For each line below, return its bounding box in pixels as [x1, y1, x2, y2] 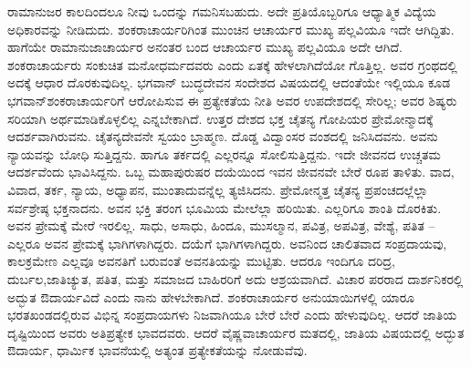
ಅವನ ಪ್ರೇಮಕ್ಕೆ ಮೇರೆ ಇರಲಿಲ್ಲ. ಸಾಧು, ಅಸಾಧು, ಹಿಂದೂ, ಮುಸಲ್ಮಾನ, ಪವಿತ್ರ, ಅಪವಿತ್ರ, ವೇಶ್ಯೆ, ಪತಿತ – [7, 216, 435, 235]
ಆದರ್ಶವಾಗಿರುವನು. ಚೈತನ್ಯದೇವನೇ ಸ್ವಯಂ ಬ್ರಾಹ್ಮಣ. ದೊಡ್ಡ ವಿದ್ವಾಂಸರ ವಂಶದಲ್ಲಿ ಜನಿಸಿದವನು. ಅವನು [7, 127, 438, 146]
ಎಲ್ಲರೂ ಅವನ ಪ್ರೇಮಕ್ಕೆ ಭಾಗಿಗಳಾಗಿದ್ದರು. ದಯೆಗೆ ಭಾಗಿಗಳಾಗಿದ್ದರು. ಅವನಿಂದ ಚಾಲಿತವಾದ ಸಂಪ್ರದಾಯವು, [7, 233, 447, 252]
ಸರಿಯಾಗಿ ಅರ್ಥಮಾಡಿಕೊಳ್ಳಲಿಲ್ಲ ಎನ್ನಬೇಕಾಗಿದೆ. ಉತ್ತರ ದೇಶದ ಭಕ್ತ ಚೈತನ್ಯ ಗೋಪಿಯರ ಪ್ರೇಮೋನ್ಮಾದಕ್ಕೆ [7, 108, 434, 127]
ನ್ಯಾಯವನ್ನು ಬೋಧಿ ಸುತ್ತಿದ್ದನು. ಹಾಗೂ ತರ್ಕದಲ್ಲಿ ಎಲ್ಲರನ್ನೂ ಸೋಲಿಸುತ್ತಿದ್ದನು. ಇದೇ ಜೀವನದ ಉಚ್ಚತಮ [7, 144, 441, 163]
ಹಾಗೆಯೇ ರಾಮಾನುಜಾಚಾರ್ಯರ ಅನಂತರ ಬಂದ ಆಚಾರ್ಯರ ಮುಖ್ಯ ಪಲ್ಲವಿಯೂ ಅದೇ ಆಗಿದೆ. [7, 37, 403, 56]
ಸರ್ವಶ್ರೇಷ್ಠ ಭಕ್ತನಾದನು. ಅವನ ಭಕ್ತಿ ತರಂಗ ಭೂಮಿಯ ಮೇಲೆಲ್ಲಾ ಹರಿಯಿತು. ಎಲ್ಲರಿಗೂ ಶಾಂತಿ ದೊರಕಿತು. [7, 198, 442, 217]
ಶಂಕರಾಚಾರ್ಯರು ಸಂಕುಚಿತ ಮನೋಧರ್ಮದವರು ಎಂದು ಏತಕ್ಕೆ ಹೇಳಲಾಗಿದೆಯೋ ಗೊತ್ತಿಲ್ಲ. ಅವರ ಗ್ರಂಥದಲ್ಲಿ [7, 55, 457, 74]
